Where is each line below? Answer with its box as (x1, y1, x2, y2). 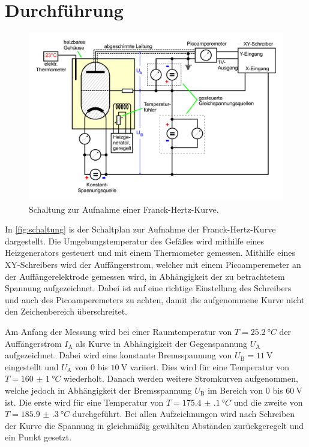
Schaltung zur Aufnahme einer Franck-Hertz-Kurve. (29, 203, 219, 215)
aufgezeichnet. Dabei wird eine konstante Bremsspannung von (5, 349, 232, 361)
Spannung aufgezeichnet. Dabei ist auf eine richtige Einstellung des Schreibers (5, 282, 292, 294)
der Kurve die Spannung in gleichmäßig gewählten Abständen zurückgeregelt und (5, 419, 304, 431)
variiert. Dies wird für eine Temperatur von (130, 360, 290, 373)
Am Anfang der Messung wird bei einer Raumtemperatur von (5, 325, 232, 337)
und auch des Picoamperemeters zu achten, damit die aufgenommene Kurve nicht (5, 293, 305, 306)
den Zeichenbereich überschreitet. (5, 305, 127, 318)
